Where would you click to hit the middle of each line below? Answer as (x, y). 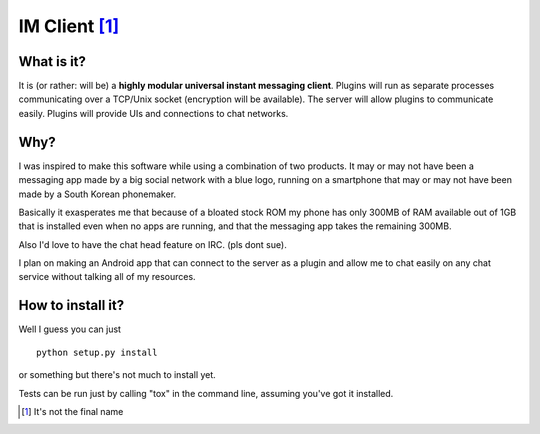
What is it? (52, 61)
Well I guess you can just (70, 329)
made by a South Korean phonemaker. (97, 194)
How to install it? (71, 305)
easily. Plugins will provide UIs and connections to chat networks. (153, 113)
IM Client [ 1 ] (69, 26)
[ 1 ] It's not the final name (72, 411)
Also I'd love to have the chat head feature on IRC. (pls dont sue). (152, 244)
